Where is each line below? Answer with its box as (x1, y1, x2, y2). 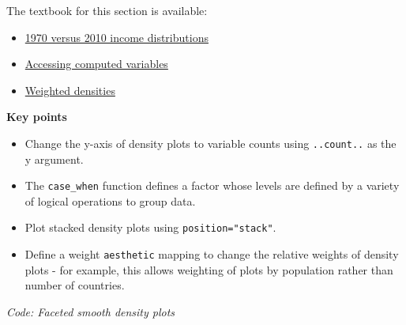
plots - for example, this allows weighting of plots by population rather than (24, 261, 393, 278)
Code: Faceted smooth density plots (6, 303, 175, 319)
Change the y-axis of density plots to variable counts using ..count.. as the (24, 134, 397, 151)
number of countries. (24, 277, 125, 293)
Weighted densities (24, 81, 115, 98)
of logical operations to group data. (24, 192, 196, 209)
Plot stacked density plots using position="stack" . (24, 219, 276, 236)
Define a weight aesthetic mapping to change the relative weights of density (24, 246, 399, 263)
